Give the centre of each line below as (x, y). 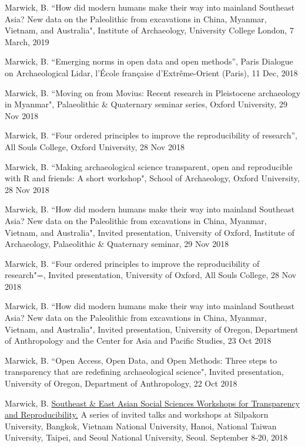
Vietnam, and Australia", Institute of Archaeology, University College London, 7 (149, 30)
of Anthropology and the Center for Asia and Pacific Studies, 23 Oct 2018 (138, 341)
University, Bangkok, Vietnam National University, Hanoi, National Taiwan (141, 426)
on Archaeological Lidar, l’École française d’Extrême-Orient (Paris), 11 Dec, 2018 (151, 72)
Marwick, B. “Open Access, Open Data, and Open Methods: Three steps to (141, 360)
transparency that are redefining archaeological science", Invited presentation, (144, 372)
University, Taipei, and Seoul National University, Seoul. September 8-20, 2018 (146, 437)
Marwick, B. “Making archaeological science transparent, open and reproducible (149, 166)
